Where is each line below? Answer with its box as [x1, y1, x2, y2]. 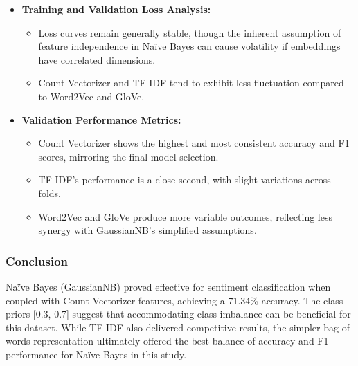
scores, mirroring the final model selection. [38, 149, 219, 163]
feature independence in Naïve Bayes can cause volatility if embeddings [38, 39, 341, 53]
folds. [38, 185, 61, 200]
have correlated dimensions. [38, 52, 156, 66]
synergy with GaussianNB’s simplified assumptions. [38, 223, 257, 237]
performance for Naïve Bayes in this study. [6, 347, 187, 361]
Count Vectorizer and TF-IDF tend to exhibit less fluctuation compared [38, 75, 344, 90]
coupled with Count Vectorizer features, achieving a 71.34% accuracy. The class [6, 293, 343, 307]
